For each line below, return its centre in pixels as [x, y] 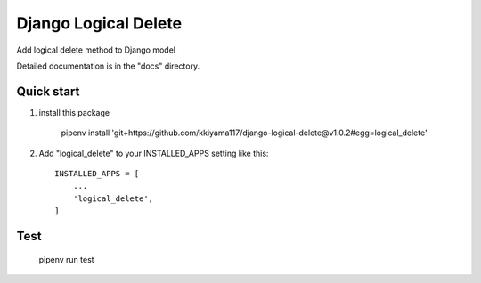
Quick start [48, 91]
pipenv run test [66, 259]
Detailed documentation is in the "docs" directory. [108, 66]
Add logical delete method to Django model [96, 50]
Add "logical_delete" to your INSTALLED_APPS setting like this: [154, 153]
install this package [74, 112]
